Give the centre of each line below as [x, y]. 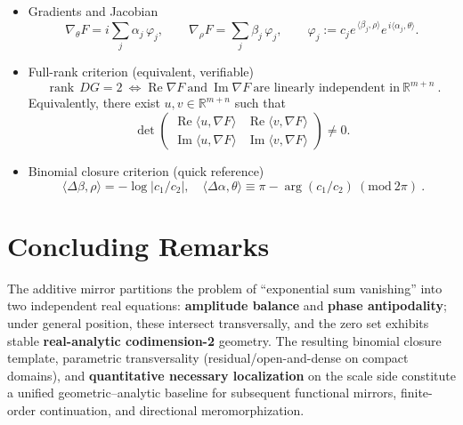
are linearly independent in [326, 88]
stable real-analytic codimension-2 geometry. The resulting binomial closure [224, 340]
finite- [416, 393]
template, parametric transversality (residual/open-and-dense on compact [208, 358]
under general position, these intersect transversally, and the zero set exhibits [218, 322]
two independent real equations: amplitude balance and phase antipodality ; [227, 305]
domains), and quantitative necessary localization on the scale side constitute [231, 375]
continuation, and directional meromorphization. [172, 409]
